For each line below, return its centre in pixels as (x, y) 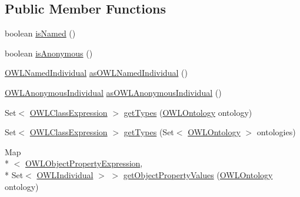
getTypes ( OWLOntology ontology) (188, 112)
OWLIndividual (65, 174)
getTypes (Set (149, 132)
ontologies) (276, 132)
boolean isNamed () (40, 33)
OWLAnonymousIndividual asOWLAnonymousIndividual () (113, 92)
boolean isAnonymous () (49, 53)
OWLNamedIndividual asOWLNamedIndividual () (96, 73)
